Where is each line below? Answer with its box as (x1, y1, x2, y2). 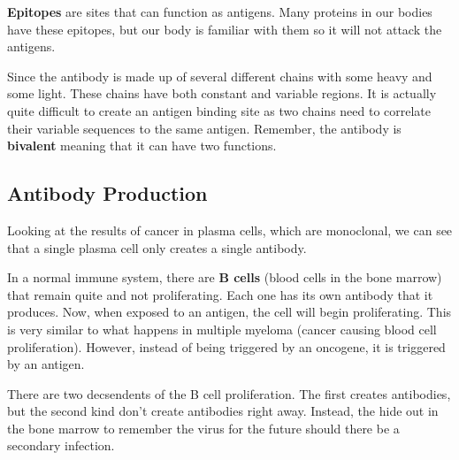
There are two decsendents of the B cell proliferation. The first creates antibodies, (7, 384, 451, 402)
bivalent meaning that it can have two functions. (7, 136, 277, 155)
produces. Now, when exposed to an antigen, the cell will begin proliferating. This (7, 303, 452, 321)
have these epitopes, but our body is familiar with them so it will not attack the (7, 19, 442, 38)
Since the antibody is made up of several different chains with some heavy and (7, 66, 432, 85)
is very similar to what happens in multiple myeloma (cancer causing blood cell (7, 319, 437, 338)
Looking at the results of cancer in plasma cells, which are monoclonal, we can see (7, 220, 453, 239)
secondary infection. (7, 436, 115, 455)
